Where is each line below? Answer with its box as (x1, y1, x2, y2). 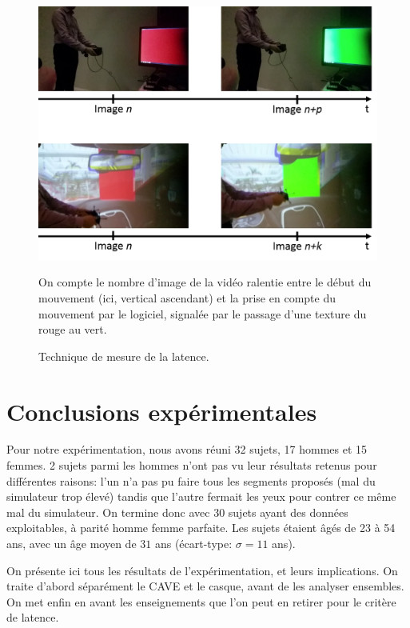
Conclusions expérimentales (6, 394, 317, 427)
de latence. (6, 609, 59, 626)
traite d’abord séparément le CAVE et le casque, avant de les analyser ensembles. (6, 578, 404, 594)
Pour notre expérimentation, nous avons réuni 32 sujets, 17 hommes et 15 (6, 441, 368, 458)
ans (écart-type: (154, 535, 233, 551)
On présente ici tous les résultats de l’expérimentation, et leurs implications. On (6, 562, 398, 578)
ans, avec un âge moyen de (6, 535, 137, 551)
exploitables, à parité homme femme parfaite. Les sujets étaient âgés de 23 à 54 (6, 519, 396, 536)
